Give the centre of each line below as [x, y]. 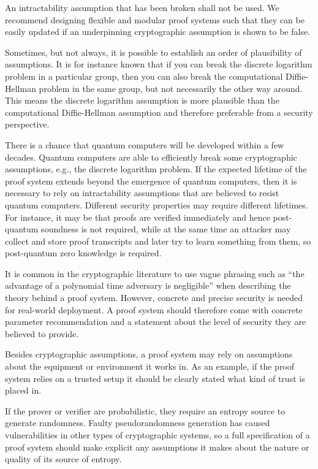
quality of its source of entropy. [63, 459]
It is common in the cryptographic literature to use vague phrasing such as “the [155, 273]
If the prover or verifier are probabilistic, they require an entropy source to [145, 410]
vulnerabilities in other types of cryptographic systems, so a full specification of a [157, 435]
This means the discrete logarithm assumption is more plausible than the [142, 100]
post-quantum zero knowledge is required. [83, 253]
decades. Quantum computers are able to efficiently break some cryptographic [151, 157]
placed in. [23, 390]
